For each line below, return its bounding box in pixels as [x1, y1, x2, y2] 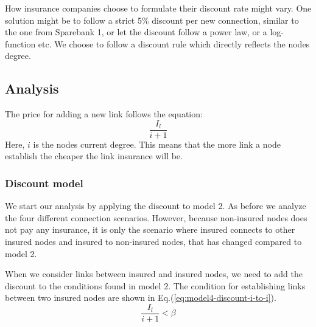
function [5, 37, 36, 50]
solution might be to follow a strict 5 [5, 13, 142, 26]
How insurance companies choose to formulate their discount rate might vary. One [5, 2, 312, 14]
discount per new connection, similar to [152, 13, 299, 26]
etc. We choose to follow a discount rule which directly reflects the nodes [38, 37, 310, 50]
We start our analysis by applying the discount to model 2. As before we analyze [5, 199, 306, 212]
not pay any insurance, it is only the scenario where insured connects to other [5, 223, 295, 236]
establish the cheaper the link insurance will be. [5, 150, 183, 162]
